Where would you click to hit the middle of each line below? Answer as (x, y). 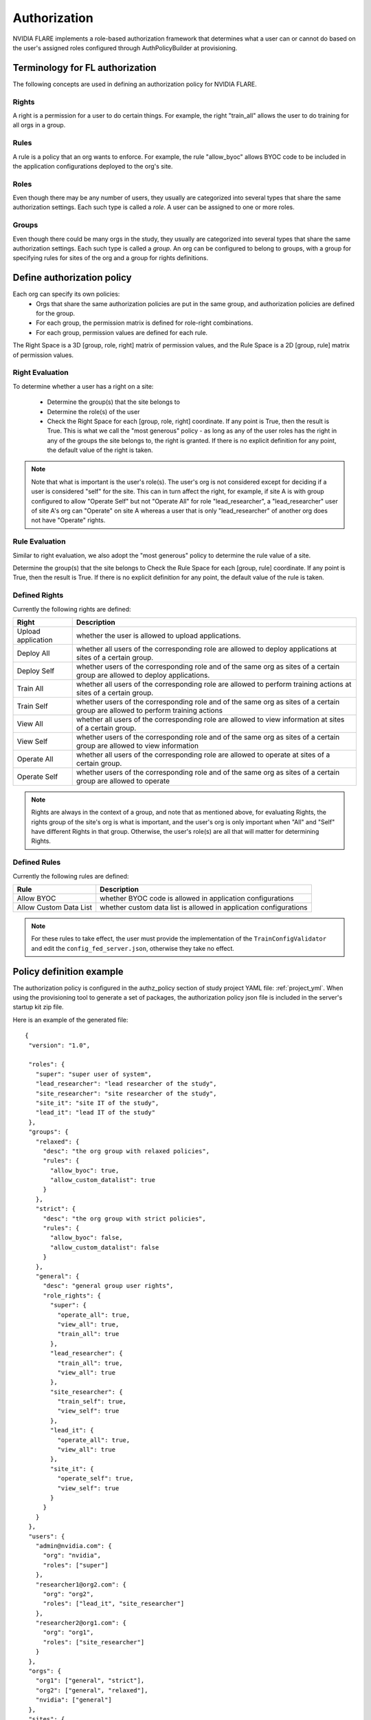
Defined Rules (37, 862)
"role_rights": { (72, 1296)
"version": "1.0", (59, 1045)
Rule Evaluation (39, 541)
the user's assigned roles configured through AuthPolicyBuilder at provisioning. (125, 47)
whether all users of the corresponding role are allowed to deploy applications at (206, 649)
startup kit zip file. (38, 1007)
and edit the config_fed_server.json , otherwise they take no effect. (133, 948)
